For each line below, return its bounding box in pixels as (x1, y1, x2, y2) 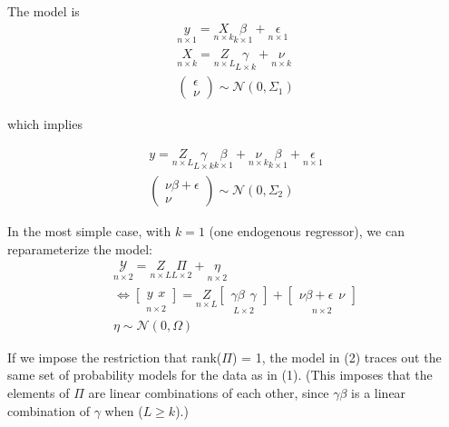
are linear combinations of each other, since (88, 382, 329, 402)
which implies (7, 114, 83, 134)
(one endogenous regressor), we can (209, 222, 405, 240)
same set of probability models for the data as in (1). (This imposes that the (7, 365, 433, 384)
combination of (7, 401, 91, 420)
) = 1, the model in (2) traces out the (231, 347, 442, 366)
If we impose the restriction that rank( (7, 347, 222, 366)
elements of (7, 382, 70, 402)
